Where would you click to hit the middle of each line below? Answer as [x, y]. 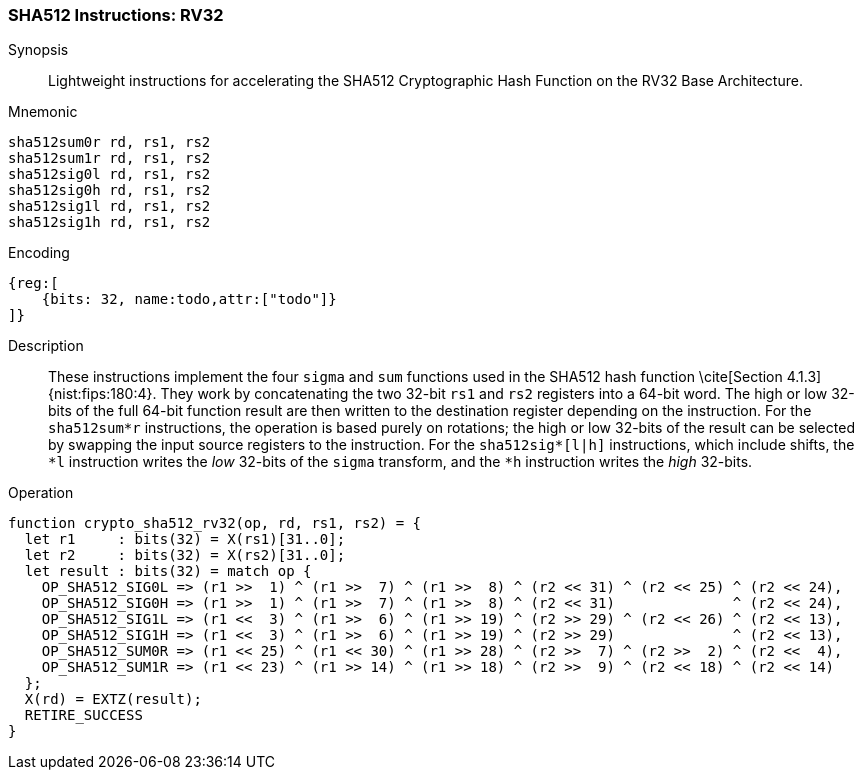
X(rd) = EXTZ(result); [113, 699]
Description [46, 346]
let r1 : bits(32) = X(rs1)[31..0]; [185, 539]
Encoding [39, 253]
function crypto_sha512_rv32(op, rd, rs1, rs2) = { [215, 523]
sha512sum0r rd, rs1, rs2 [109, 142]
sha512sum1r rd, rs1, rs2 [109, 158]
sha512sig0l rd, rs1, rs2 [109, 174]
